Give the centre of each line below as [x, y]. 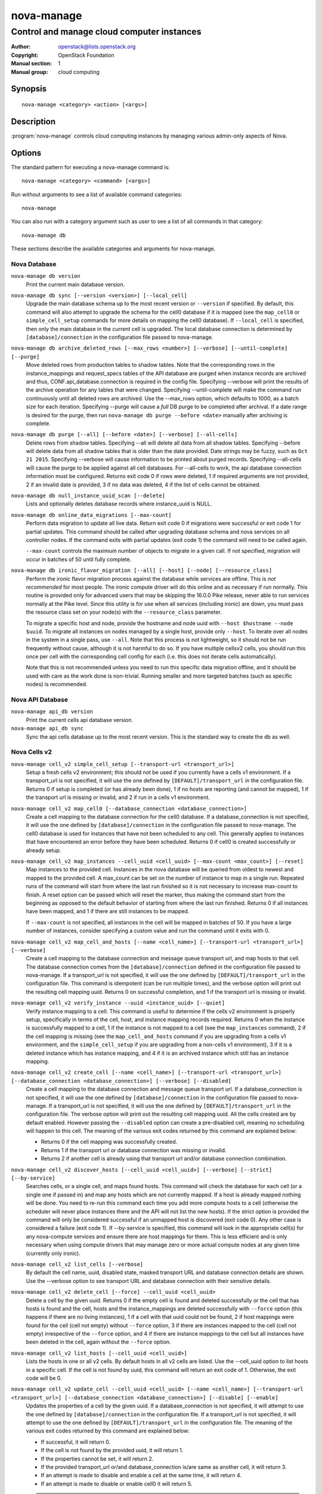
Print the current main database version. [75, 284]
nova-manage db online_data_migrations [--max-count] [91, 515]
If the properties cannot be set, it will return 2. [97, 1459]
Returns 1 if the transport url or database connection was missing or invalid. [134, 1150]
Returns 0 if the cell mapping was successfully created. [109, 1142]
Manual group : [30, 72]
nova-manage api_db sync [47, 728]
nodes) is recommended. [57, 684]
